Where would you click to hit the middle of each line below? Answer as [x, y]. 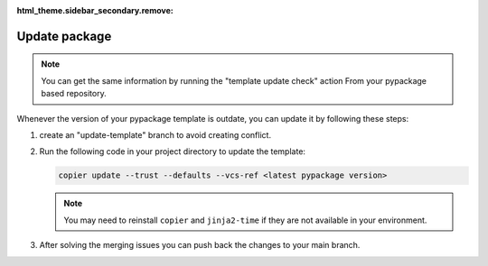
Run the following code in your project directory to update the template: [173, 151]
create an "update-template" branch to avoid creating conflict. [155, 134]
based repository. [74, 94]
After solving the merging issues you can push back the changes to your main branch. [200, 245]
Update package [64, 36]
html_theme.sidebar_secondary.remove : [95, 10]
